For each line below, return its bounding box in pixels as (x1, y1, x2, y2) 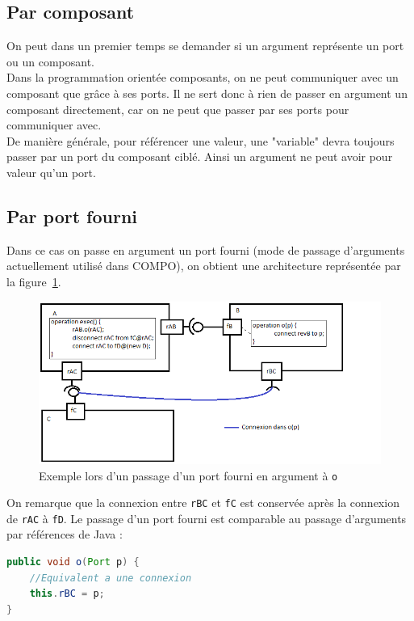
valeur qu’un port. (6, 163, 96, 180)
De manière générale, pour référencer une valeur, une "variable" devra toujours (6, 132, 395, 149)
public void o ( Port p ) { (6, 556, 140, 568)
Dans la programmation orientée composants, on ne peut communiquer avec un (6, 69, 399, 86)
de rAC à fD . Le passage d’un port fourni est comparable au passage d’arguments (6, 509, 407, 526)
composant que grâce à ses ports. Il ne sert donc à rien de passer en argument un (6, 84, 408, 101)
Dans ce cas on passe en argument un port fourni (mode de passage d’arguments (6, 241, 405, 258)
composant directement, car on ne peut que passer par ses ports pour (6, 100, 349, 117)
